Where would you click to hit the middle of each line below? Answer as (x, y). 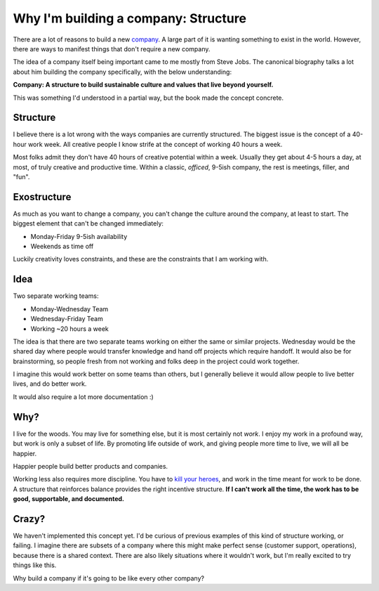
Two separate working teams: (56, 296)
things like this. (35, 565)
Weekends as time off (62, 247)
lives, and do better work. (50, 384)
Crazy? (29, 519)
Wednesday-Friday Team (67, 319)
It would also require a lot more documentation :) (83, 396)
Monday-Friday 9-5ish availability (79, 236)
